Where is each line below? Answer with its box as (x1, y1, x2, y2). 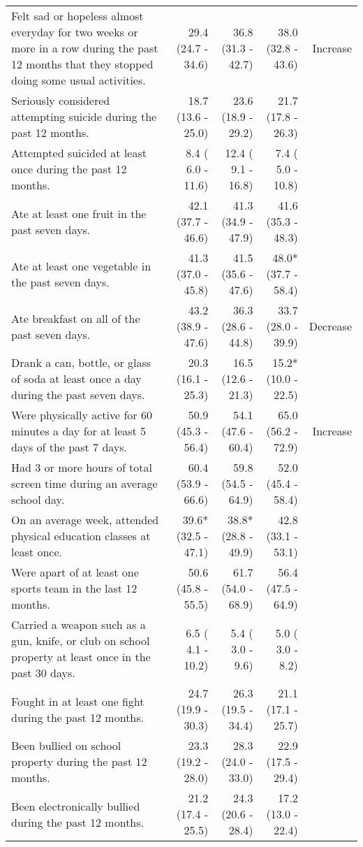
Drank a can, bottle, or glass (11, 354, 151, 370)
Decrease (309, 318, 352, 334)
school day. (11, 491, 65, 507)
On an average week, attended (11, 512, 159, 528)
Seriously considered (11, 92, 110, 108)
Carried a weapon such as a (11, 616, 146, 632)
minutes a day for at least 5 (11, 423, 147, 439)
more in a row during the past (11, 40, 158, 56)
